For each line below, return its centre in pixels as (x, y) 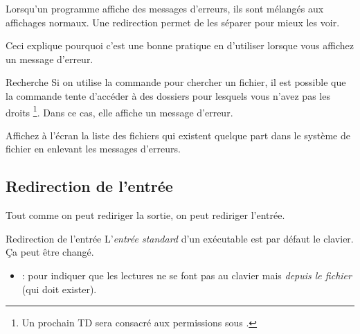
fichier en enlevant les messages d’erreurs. (93, 149)
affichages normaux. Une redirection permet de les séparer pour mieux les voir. (173, 22)
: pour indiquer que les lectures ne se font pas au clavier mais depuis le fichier (187, 275)
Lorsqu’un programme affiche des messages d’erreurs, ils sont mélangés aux (165, 8)
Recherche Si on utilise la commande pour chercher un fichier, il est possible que (176, 82)
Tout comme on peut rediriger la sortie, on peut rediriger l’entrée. (145, 215)
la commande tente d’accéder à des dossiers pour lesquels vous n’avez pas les (168, 95)
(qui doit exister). (59, 289)
